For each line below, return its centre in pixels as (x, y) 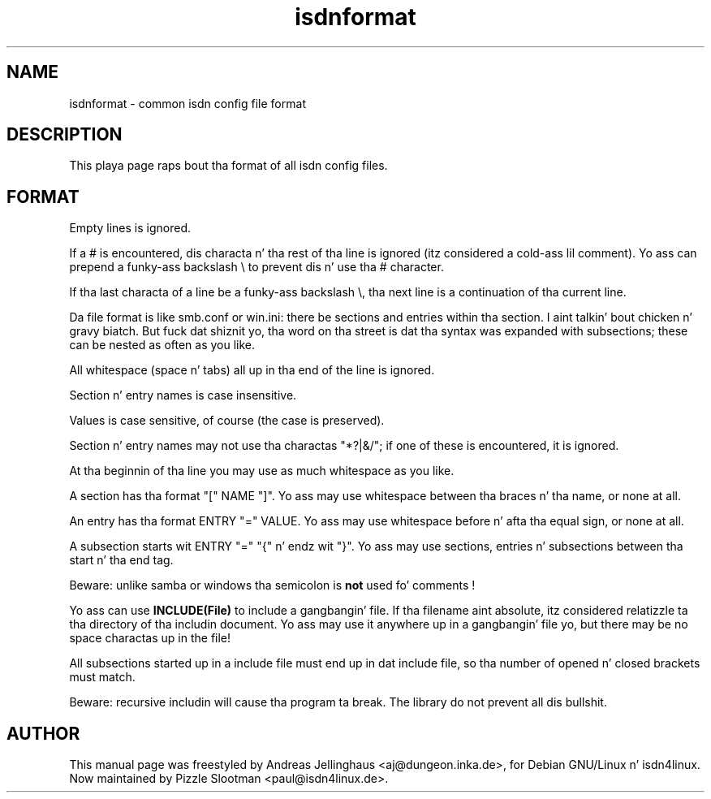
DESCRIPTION (65, 135)
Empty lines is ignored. (130, 228)
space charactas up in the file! (150, 638)
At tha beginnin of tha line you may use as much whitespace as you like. (262, 471)
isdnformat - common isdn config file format (187, 103)
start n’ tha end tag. (121, 560)
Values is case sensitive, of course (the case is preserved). (227, 421)
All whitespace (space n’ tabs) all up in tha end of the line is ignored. (252, 370)
